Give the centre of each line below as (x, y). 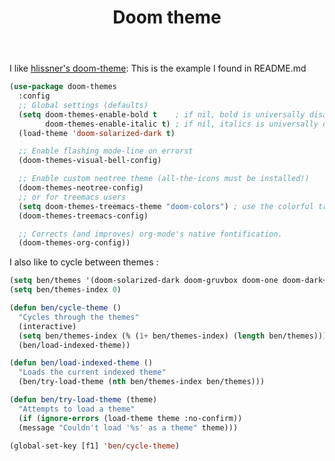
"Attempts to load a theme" (77, 409)
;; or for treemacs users (72, 197)
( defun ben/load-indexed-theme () (81, 363)
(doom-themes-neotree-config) (81, 188)
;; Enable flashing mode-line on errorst (106, 151)
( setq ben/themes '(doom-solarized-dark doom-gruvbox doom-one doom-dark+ (168, 281)
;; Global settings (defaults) (83, 105)
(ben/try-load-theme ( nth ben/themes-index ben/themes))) (142, 382)
